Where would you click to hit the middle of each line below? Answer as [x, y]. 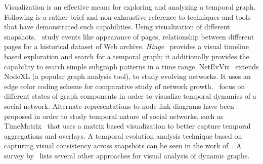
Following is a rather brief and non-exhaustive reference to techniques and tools [127, 16]
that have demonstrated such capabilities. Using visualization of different [117, 27]
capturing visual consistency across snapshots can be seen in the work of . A [123, 146]
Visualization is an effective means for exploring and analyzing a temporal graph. [130, 7]
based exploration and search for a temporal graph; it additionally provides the [127, 56]
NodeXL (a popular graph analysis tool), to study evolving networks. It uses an [127, 76]
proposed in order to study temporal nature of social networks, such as [114, 116]
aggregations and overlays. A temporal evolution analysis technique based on [123, 135]
